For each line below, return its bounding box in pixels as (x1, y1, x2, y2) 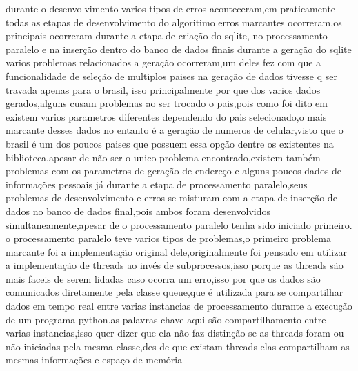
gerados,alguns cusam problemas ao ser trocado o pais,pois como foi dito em (6, 96, 328, 110)
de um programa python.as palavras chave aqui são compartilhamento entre (6, 312, 326, 326)
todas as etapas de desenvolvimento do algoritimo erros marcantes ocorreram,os (6, 14, 342, 29)
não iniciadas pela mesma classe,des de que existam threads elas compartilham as (6, 339, 350, 353)
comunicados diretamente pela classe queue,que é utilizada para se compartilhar (6, 285, 344, 299)
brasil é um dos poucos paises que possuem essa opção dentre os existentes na (6, 136, 334, 150)
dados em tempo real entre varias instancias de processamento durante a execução (6, 299, 352, 313)
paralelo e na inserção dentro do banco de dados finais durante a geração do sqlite (6, 41, 352, 56)
